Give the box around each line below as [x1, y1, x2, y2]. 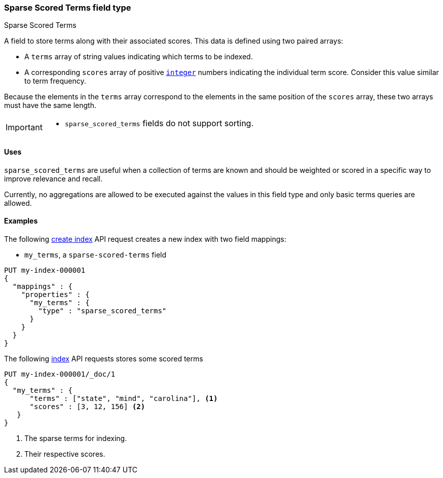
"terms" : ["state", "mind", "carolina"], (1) [29, 394, 218, 402]
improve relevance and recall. [4, 174, 103, 183]
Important [6, 122, 43, 133]
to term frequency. [24, 77, 86, 86]
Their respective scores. [24, 449, 105, 458]
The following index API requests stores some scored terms [4, 354, 203, 363]
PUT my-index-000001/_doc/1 [4, 370, 116, 378]
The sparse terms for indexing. [24, 433, 127, 443]
